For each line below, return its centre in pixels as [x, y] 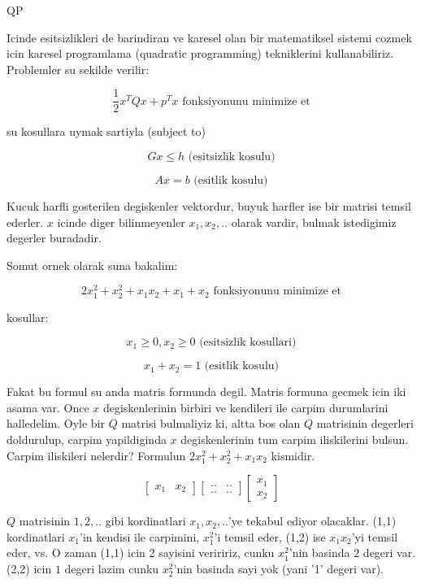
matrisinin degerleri [365, 423]
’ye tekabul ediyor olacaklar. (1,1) [312, 521]
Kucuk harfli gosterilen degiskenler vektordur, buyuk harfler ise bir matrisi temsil [209, 206]
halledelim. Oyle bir [56, 423]
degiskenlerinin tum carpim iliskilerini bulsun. [295, 439]
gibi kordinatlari [145, 521]
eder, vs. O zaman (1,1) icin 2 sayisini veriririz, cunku [141, 553]
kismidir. [293, 455]
